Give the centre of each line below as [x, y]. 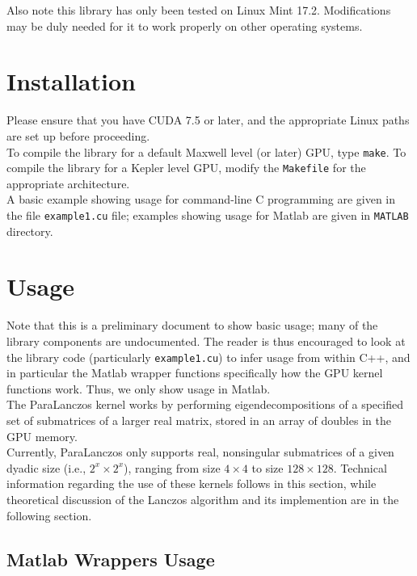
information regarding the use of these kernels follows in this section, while [192, 484]
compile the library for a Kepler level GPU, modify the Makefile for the [186, 168]
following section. [49, 515]
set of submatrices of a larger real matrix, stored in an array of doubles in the [199, 420]
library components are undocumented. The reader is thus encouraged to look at [206, 341]
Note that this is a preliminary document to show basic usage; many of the [192, 325]
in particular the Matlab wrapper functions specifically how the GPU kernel [195, 373]
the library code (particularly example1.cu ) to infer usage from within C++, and [208, 357]
